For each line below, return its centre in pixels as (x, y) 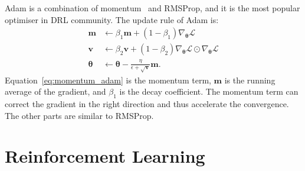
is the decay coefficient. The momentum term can (209, 91)
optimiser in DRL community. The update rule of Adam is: (112, 19)
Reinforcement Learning (105, 156)
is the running (250, 80)
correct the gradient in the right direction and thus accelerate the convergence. (147, 103)
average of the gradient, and (55, 91)
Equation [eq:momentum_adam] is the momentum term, (108, 80)
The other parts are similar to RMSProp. (79, 115)
